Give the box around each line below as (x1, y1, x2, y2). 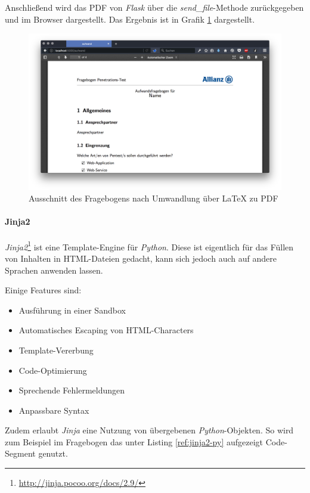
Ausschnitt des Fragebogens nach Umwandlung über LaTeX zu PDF (29, 192, 278, 204)
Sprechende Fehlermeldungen (18, 384, 125, 396)
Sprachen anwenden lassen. (5, 263, 103, 276)
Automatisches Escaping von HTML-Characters (18, 324, 194, 336)
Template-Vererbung (18, 343, 94, 356)
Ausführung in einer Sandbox (18, 303, 126, 316)
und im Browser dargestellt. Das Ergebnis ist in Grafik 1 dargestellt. (5, 13, 255, 25)
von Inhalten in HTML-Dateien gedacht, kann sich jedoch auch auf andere (5, 252, 277, 264)
